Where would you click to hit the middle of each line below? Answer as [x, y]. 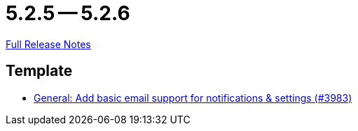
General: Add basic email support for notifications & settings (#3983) [193, 98]
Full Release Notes [48, 44]
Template [39, 71]
